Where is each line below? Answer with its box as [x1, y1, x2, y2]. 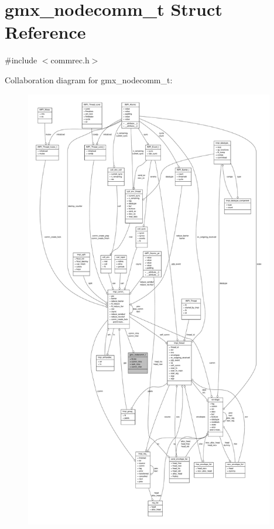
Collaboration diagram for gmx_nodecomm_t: [5, 73, 173, 86]
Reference [5, 20, 86, 44]
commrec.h [50, 54, 90, 66]
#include [5, 54, 37, 66]
